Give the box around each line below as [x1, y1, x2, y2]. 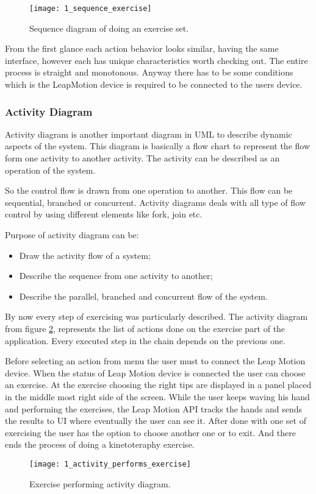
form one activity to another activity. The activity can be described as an [5, 152, 280, 164]
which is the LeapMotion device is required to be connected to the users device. [5, 78, 303, 91]
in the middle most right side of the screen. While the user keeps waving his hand [5, 390, 310, 403]
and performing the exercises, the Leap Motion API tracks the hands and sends [5, 402, 303, 415]
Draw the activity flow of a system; [19, 249, 151, 261]
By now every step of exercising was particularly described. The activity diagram [5, 310, 308, 323]
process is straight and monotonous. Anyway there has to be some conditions [5, 66, 293, 79]
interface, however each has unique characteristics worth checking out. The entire [5, 54, 308, 66]
